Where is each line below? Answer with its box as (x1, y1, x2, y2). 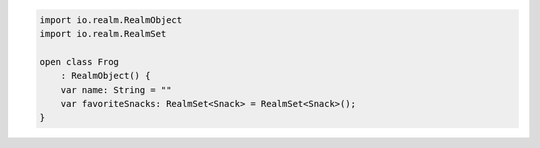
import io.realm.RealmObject (39, 14, 183, 25)
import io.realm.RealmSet (39, 28, 167, 39)
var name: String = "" (60, 84, 172, 95)
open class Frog (39, 56, 120, 67)
